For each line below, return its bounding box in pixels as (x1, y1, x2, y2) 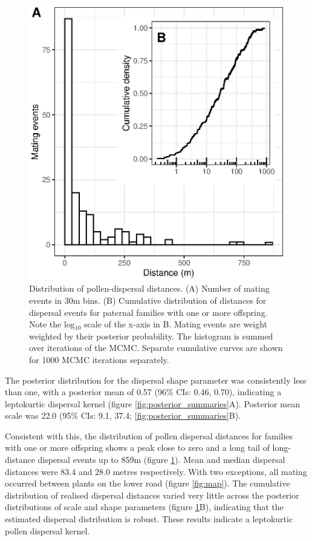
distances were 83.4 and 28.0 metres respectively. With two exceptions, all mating (5, 465, 307, 477)
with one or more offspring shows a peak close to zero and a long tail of (5, 441, 270, 454)
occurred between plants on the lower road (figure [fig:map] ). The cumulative (5, 477, 290, 490)
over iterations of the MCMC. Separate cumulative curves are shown (29, 341, 283, 354)
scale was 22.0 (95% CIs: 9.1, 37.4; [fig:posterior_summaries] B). (5, 409, 241, 422)
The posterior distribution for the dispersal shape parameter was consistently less (5, 373, 307, 386)
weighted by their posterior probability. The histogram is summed (29, 329, 273, 342)
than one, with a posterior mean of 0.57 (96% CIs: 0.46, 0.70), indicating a (5, 385, 282, 398)
